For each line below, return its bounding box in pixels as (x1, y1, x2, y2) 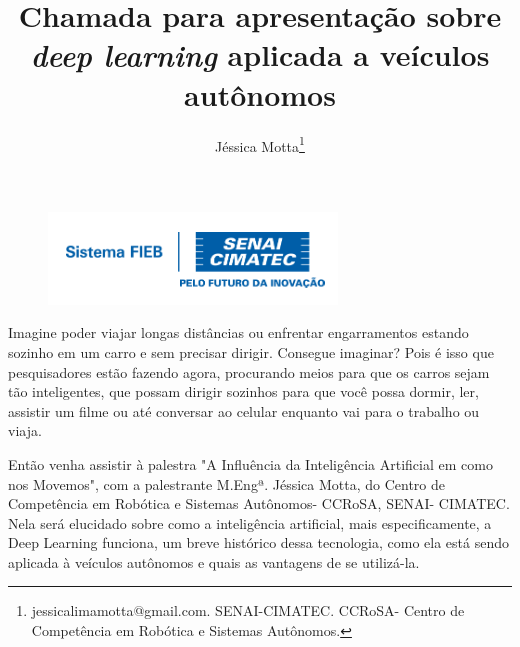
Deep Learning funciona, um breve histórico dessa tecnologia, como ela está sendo (8, 532, 509, 553)
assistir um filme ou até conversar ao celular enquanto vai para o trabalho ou (8, 400, 480, 421)
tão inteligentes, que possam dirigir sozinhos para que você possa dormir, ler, (8, 381, 479, 402)
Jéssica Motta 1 (215, 132, 305, 156)
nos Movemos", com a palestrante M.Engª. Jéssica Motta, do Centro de (8, 473, 445, 494)
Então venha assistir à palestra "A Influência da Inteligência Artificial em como (8, 453, 493, 474)
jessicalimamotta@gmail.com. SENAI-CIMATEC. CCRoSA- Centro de (31, 600, 465, 621)
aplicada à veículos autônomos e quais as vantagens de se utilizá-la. (8, 551, 420, 572)
